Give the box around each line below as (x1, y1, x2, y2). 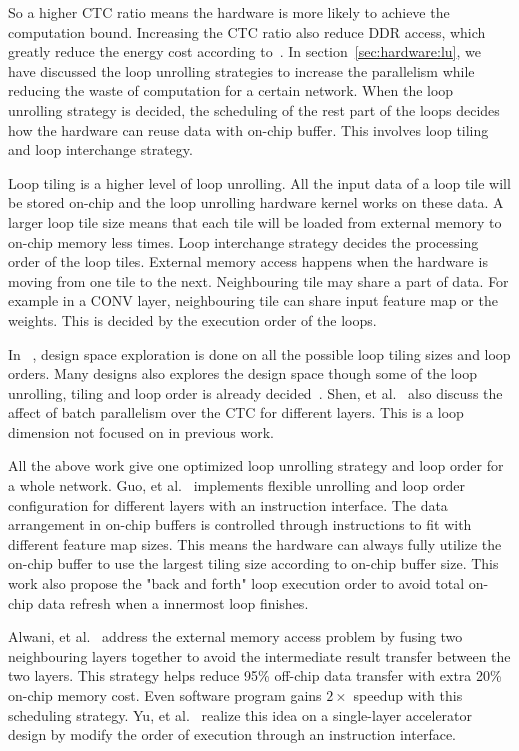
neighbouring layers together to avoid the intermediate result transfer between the (8, 645, 511, 666)
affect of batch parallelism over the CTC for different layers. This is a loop (8, 402, 464, 423)
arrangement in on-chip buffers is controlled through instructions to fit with (8, 514, 472, 535)
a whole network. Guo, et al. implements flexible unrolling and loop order (8, 475, 465, 496)
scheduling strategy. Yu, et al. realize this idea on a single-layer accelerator (8, 704, 473, 725)
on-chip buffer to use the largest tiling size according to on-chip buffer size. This (8, 553, 499, 574)
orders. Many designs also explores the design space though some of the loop (8, 363, 477, 384)
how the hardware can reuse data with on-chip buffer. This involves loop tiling (8, 119, 489, 140)
